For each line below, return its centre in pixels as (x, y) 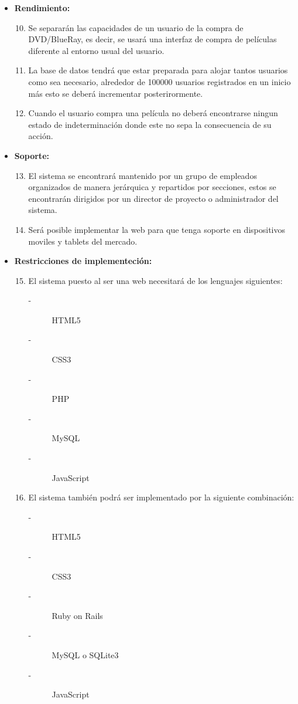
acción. (41, 136)
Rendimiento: (42, 8)
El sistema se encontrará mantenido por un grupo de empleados (143, 175)
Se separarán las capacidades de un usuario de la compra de (136, 27)
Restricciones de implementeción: (83, 261)
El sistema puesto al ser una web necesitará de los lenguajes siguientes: (155, 280)
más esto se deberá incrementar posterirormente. (116, 93)
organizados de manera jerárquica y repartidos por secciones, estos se (152, 187)
